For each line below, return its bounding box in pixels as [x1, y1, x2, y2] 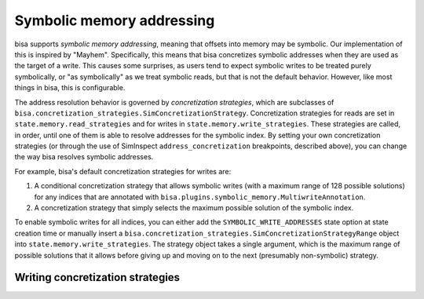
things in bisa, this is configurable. [14, 83, 126, 93]
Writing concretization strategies [14, 271, 181, 284]
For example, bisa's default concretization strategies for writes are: [14, 166, 232, 176]
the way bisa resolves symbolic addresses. [14, 152, 154, 162]
